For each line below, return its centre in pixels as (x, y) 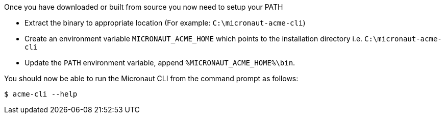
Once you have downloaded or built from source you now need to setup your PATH (144, 7)
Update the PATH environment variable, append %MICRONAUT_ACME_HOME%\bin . (160, 63)
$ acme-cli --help (41, 94)
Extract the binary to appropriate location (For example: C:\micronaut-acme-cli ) (165, 23)
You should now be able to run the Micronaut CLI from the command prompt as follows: (151, 78)
